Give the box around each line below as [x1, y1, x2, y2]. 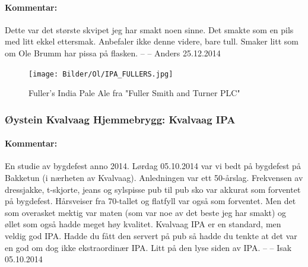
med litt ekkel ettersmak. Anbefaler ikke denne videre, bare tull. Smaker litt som [5, 35, 299, 47]
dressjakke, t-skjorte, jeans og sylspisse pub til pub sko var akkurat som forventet [5, 183, 301, 195]
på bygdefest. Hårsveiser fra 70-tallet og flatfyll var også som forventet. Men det [5, 195, 296, 207]
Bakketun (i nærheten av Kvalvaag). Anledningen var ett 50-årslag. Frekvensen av [5, 171, 303, 184]
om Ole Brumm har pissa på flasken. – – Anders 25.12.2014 [5, 46, 221, 59]
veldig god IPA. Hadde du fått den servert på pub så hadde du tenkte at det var [5, 230, 297, 242]
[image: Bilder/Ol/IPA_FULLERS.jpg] [28, 69, 173, 78]
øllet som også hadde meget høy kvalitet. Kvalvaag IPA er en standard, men [5, 218, 281, 230]
